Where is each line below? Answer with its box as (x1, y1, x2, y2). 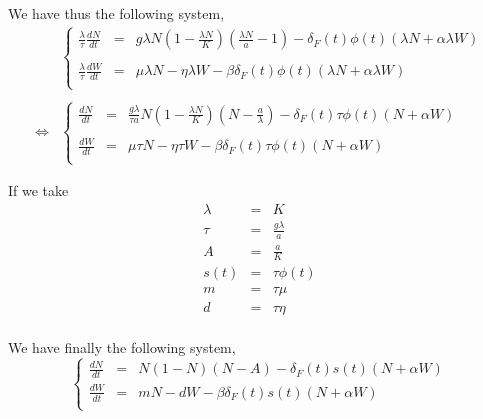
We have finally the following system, (8, 337, 236, 358)
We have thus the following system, (8, 2, 225, 23)
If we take (8, 180, 69, 201)
